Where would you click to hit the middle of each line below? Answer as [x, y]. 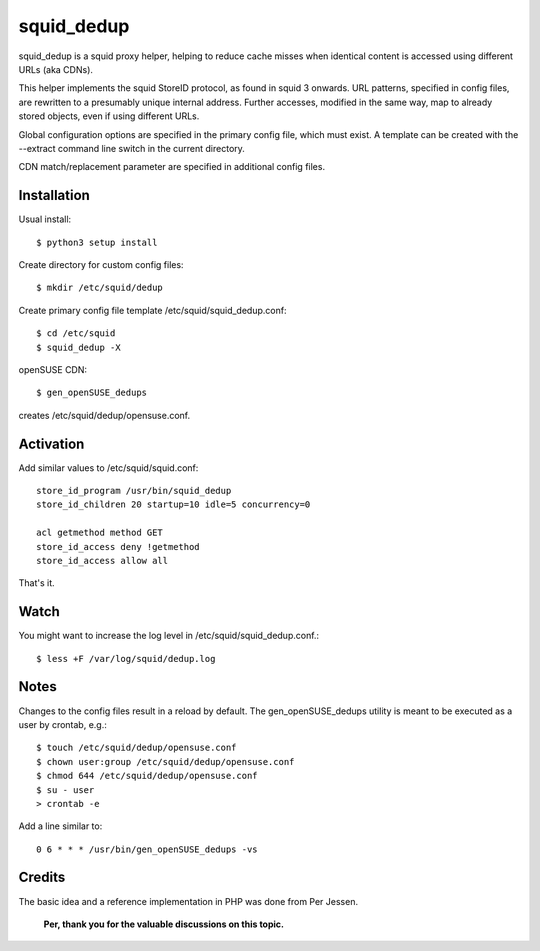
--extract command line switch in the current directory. [131, 148]
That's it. [36, 583]
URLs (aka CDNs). [56, 69]
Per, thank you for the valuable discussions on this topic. [164, 924]
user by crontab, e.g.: [62, 724]
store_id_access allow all [102, 560]
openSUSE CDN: [53, 369]
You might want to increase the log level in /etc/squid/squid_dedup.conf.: [169, 636]
